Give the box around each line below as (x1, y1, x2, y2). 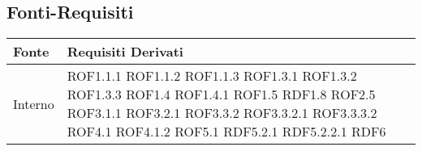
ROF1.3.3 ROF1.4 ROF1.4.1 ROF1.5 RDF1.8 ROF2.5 (67, 85, 376, 104)
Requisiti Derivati (67, 42, 183, 61)
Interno (13, 94, 54, 113)
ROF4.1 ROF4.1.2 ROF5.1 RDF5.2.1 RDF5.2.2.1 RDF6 (67, 122, 386, 141)
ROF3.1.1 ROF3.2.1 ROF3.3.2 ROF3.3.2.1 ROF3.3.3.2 (67, 103, 377, 123)
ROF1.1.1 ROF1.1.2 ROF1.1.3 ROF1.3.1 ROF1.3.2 (67, 66, 357, 86)
